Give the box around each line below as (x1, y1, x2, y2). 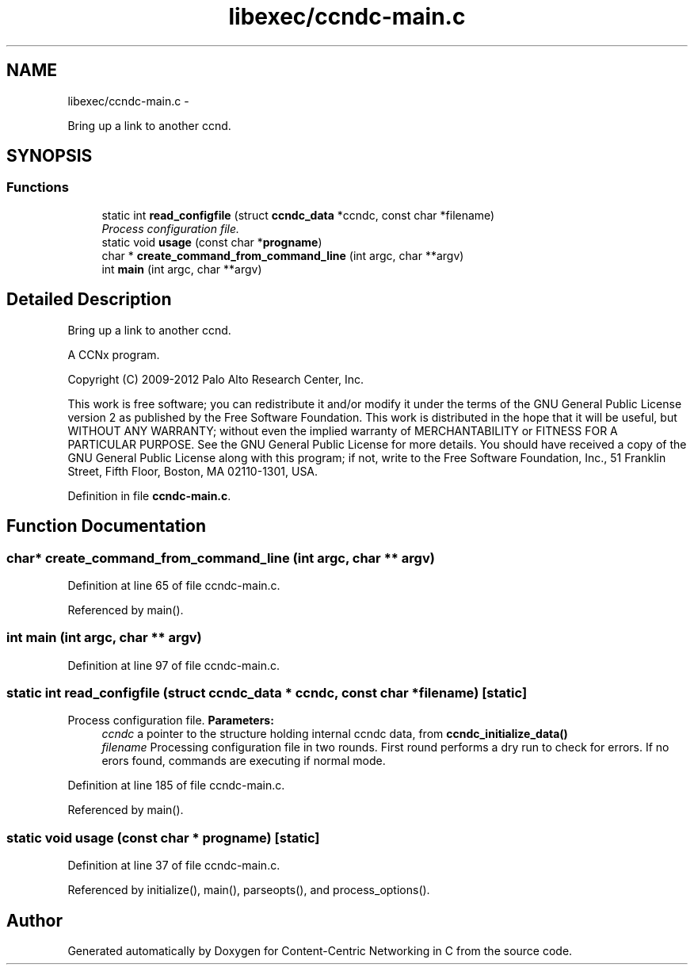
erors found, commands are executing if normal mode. (101, 754, 386, 768)
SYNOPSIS (6, 146, 93, 166)
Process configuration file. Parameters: (67, 713, 274, 728)
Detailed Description (6, 289, 172, 310)
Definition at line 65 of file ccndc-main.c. (67, 578, 280, 592)
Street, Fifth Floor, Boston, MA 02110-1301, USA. (67, 464, 318, 478)
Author (6, 910, 63, 931)
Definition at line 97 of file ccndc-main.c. (67, 658, 280, 672)
